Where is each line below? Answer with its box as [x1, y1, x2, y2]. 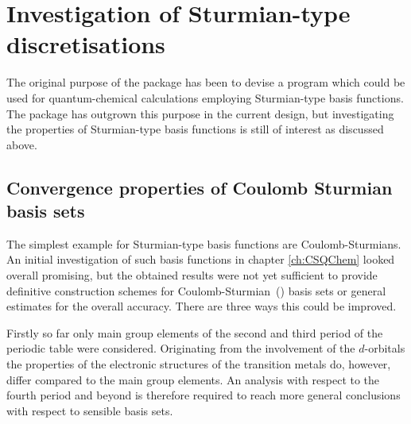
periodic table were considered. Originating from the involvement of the [6, 340, 355, 357]
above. [6, 136, 37, 152]
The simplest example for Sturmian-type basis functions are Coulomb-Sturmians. [6, 235, 401, 252]
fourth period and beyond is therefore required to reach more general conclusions [6, 387, 401, 403]
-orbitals [364, 340, 405, 357]
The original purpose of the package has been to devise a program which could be [6, 74, 405, 91]
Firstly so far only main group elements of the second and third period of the [6, 324, 383, 341]
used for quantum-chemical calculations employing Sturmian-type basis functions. [6, 89, 404, 106]
